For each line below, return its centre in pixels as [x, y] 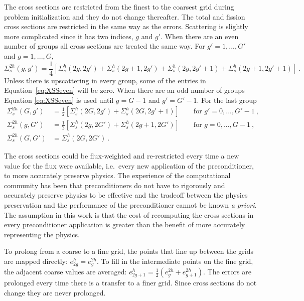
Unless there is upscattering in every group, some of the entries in [105, 80]
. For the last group [227, 100]
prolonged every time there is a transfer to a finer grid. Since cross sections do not [130, 283]
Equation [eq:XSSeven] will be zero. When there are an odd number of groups [124, 90]
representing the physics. [42, 234]
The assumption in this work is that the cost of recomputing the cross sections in [129, 214]
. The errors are [227, 272]
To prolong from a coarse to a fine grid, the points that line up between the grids [129, 251]
